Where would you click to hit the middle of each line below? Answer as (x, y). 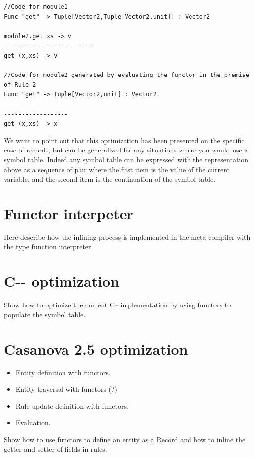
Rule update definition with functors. (72, 406)
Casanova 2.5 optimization (96, 348)
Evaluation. (33, 422)
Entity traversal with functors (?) (66, 389)
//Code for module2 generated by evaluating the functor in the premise (127, 75)
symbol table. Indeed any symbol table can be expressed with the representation (126, 159)
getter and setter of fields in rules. (56, 449)
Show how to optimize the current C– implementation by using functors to (118, 305)
